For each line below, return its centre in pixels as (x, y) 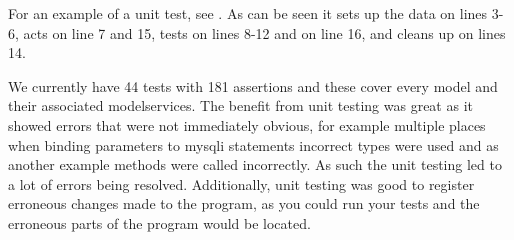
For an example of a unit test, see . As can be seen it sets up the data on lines (248, 13)
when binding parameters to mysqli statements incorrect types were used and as (253, 144)
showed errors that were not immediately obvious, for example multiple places (247, 124)
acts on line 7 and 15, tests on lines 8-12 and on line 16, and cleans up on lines (264, 32)
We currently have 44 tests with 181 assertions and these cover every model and (253, 85)
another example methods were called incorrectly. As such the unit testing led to (255, 164)
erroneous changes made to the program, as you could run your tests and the (244, 203)
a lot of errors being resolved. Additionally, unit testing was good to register (241, 183)
